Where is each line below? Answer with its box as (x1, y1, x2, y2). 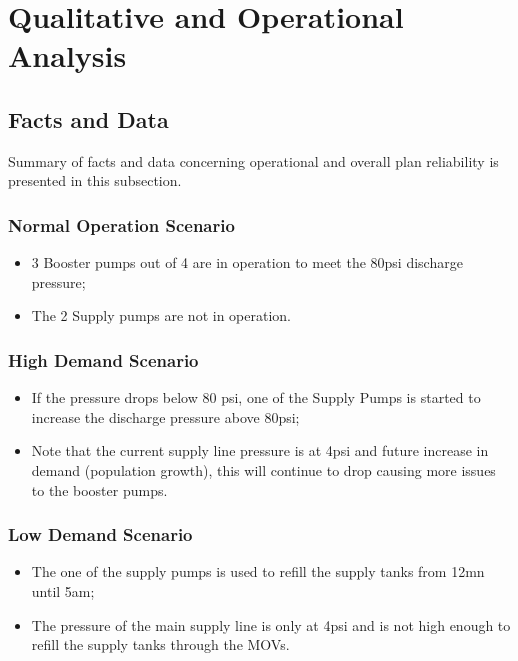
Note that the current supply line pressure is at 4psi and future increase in (31, 440, 489, 461)
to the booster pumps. (31, 479, 168, 500)
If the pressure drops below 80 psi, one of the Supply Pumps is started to (31, 387, 481, 408)
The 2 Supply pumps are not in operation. (31, 305, 291, 326)
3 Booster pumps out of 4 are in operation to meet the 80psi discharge (31, 252, 463, 273)
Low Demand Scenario (8, 522, 193, 547)
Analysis (8, 35, 127, 76)
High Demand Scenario (8, 347, 199, 372)
